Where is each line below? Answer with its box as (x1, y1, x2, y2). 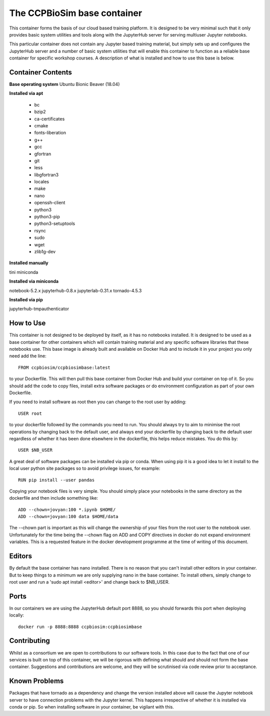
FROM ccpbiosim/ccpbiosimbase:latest (18, 365, 111, 370)
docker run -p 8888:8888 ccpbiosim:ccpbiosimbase (18, 624, 142, 630)
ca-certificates (34, 115, 65, 122)
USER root (18, 410, 42, 416)
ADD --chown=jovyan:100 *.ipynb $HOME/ (18, 507, 116, 512)
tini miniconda (9, 269, 38, 275)
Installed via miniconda (9, 278, 59, 284)
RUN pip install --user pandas (18, 477, 95, 483)
